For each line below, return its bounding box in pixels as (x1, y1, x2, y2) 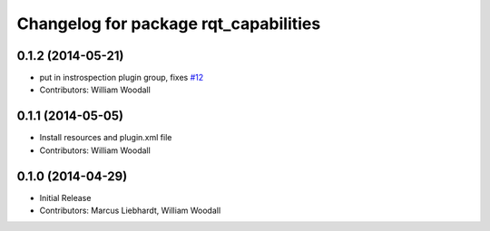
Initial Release (39, 192, 92, 203)
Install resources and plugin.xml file (39, 132, 172, 143)
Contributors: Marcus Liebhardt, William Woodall (39, 205, 221, 217)
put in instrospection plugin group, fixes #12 (39, 72, 204, 83)
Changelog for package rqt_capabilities (16, 14, 321, 34)
